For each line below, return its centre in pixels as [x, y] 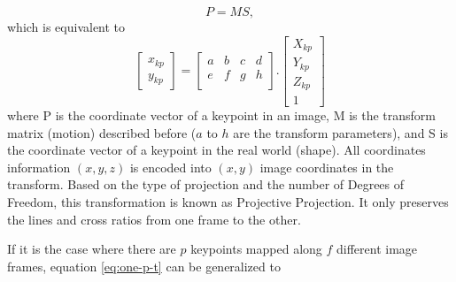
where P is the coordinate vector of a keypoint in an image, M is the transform [221, 115]
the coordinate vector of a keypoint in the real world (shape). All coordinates [216, 150]
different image [377, 249]
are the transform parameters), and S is [340, 132]
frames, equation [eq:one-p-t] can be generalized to [144, 266]
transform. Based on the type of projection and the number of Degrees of [206, 184]
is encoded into [170, 167]
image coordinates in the [327, 167]
